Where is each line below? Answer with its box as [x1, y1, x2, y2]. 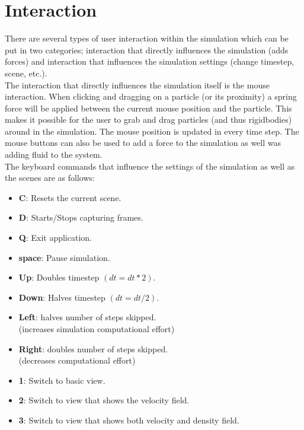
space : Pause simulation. [18, 251, 110, 263]
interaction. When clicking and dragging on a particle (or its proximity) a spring [5, 90, 297, 103]
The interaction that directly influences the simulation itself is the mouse [5, 78, 270, 91]
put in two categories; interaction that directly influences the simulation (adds [5, 43, 289, 56]
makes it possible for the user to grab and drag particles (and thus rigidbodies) [5, 113, 292, 126]
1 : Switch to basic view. [18, 374, 105, 386]
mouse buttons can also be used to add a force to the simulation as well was [5, 136, 281, 149]
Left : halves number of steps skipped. [18, 311, 156, 323]
